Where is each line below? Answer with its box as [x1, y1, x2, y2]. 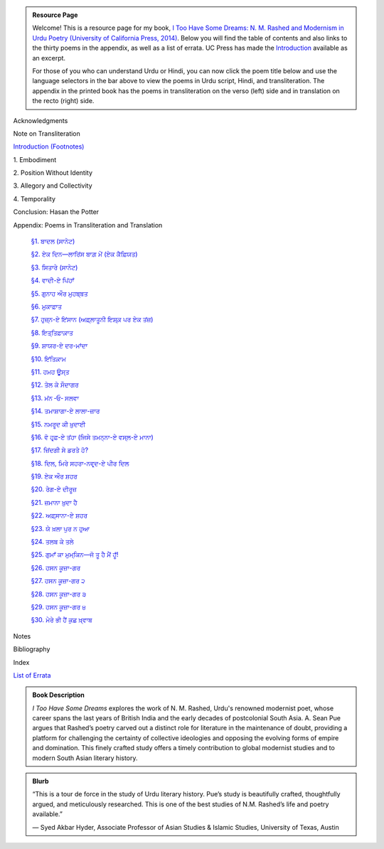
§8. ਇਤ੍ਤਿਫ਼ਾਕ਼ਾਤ [31, 328, 74, 337]
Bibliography [13, 645, 50, 653]
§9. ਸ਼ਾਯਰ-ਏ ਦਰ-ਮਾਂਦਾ [31, 341, 88, 350]
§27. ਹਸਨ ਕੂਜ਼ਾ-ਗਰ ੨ [31, 577, 85, 585]
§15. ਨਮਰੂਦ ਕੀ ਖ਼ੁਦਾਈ [31, 420, 86, 428]
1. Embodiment [13, 155, 57, 164]
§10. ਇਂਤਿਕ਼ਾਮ [31, 354, 67, 363]
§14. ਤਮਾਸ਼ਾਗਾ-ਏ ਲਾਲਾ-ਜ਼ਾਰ [31, 407, 100, 415]
